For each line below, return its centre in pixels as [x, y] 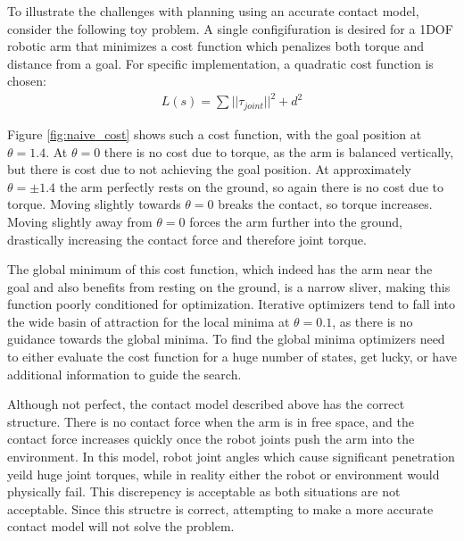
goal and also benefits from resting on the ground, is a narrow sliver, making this [229, 286]
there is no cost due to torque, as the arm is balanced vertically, [279, 151]
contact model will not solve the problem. [121, 526]
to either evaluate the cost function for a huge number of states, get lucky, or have [232, 357]
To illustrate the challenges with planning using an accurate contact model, [213, 11]
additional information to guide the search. [124, 374]
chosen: [27, 81]
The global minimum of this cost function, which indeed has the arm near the [220, 269]
